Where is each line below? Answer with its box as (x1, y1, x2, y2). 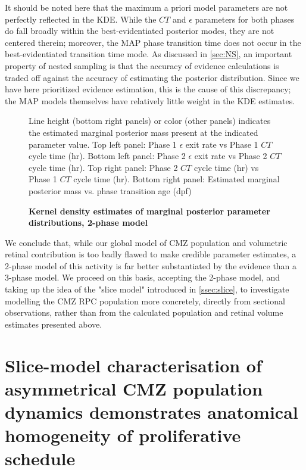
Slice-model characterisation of (5, 353, 262, 377)
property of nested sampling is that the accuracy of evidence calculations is (5, 59, 279, 71)
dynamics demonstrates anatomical (5, 400, 298, 424)
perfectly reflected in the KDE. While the (5, 13, 157, 25)
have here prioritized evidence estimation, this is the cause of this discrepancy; (5, 83, 291, 95)
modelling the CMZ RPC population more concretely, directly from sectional (5, 294, 285, 307)
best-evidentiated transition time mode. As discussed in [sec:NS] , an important (5, 48, 292, 60)
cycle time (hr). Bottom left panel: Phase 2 (29, 150, 186, 162)
